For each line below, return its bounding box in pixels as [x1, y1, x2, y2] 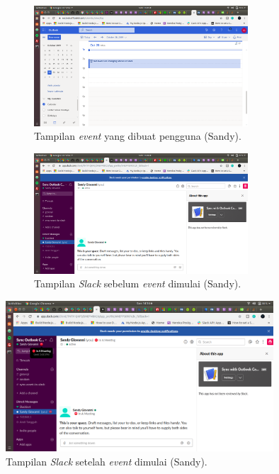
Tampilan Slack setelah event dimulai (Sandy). [6, 453, 207, 468]
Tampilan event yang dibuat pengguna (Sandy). [34, 128, 241, 143]
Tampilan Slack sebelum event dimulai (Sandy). [34, 276, 241, 291]
